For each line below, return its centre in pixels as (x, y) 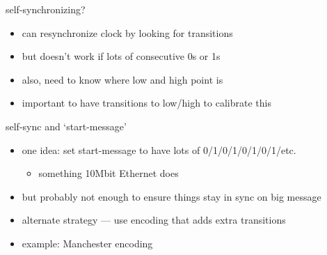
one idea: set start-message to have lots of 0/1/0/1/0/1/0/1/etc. (159, 149)
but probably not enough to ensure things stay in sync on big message (172, 196)
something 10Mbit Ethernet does (109, 173)
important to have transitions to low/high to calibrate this (146, 103)
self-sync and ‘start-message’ (66, 126)
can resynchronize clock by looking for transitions (127, 32)
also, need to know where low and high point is (122, 79)
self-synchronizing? (46, 9)
